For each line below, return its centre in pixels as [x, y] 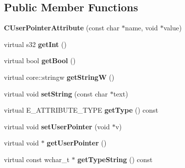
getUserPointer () [77, 143]
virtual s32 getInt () [35, 44]
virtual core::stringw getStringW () [59, 77]
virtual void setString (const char [56, 93]
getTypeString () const [115, 159]
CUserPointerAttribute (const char [62, 28]
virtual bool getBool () [40, 60]
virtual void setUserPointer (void [57, 126]
